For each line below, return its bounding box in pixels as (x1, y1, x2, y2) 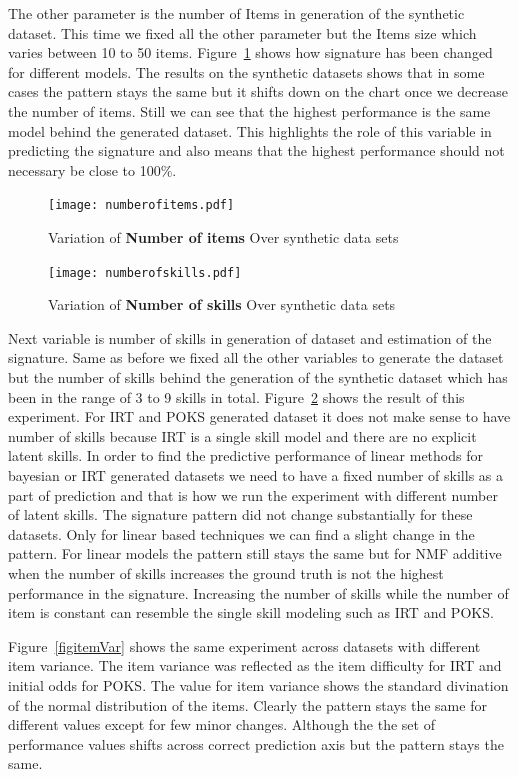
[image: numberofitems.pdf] (48, 198, 235, 213)
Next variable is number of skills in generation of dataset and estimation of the (8, 327, 492, 348)
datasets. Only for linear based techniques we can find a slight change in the (8, 523, 475, 544)
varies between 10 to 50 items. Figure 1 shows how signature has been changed (8, 42, 493, 63)
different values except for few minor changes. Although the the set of (8, 714, 435, 735)
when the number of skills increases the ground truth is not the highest (8, 562, 444, 583)
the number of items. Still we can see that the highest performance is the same (8, 100, 491, 121)
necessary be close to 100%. (8, 159, 177, 180)
